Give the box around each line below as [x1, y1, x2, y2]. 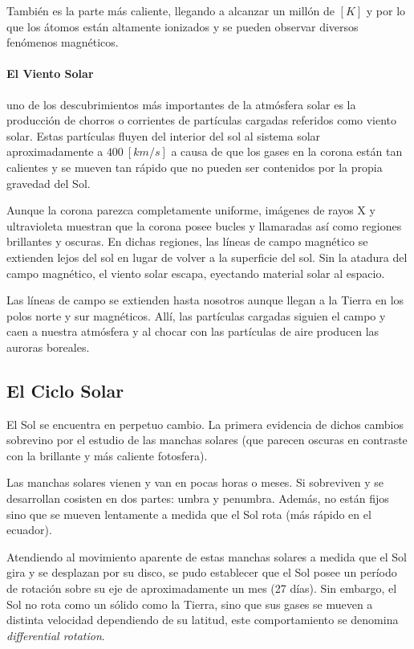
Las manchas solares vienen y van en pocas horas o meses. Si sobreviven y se [6, 474, 384, 491]
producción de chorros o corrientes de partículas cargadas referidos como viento [6, 112, 397, 129]
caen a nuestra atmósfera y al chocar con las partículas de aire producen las [6, 323, 379, 340]
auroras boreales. [6, 338, 90, 355]
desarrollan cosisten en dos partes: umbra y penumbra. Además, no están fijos [6, 490, 389, 507]
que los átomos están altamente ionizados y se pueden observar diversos [6, 18, 359, 35]
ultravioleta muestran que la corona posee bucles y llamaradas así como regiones [6, 217, 402, 234]
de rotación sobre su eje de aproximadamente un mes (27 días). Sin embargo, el [6, 580, 397, 597]
